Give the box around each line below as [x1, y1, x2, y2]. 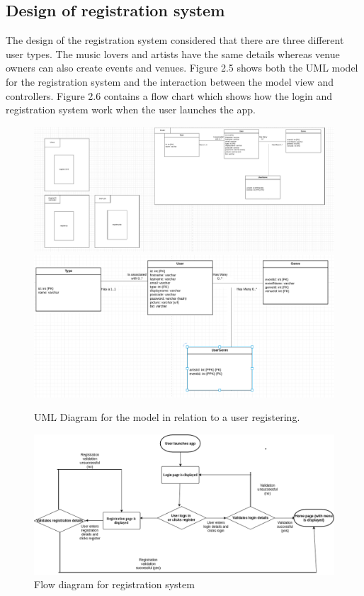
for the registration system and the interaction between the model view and [6, 74, 334, 89]
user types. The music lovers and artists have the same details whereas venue [6, 46, 340, 61]
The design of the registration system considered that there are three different [6, 33, 344, 47]
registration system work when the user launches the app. [6, 102, 256, 117]
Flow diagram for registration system [34, 577, 195, 592]
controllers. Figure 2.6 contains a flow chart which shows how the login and [6, 88, 333, 103]
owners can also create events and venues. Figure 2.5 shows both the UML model [6, 60, 358, 75]
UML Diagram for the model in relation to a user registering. [34, 410, 300, 424]
